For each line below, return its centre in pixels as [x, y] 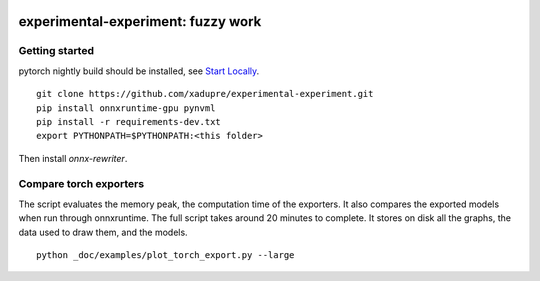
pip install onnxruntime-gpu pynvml [126, 108]
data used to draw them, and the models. [103, 232]
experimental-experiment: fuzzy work [140, 21]
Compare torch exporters [81, 184]
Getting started [56, 51]
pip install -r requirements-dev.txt [129, 121]
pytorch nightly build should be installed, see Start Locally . [139, 71]
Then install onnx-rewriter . [73, 158]
